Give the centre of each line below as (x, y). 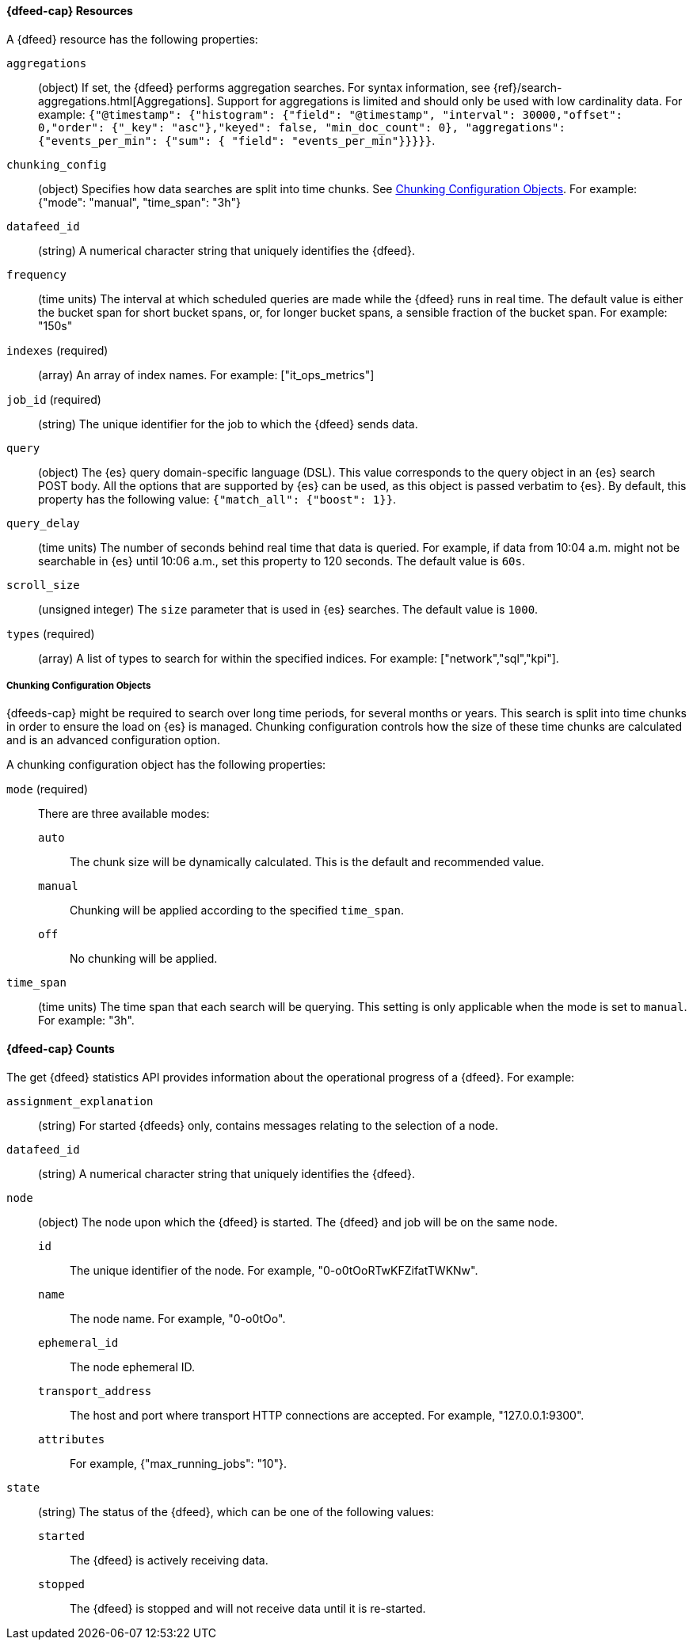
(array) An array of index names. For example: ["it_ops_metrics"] (206, 374)
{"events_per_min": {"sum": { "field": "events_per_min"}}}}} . (237, 140)
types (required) (51, 633)
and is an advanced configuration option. (113, 740)
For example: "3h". (86, 1021)
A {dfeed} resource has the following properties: (132, 39)
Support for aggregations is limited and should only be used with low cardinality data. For (449, 101)
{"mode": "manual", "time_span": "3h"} (139, 202)
